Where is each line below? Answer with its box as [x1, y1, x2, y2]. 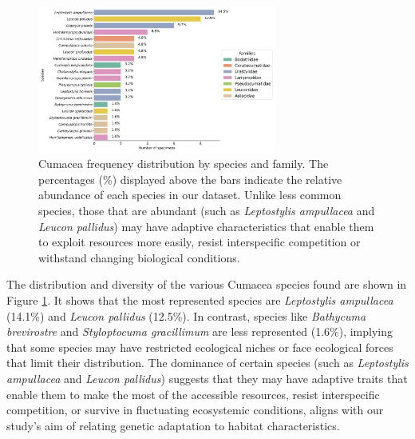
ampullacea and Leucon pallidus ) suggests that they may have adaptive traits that [6, 369, 408, 386]
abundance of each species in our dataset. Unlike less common [38, 186, 342, 203]
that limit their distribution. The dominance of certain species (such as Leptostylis [6, 354, 409, 371]
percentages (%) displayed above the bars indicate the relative [38, 170, 342, 187]
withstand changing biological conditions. [38, 249, 240, 265]
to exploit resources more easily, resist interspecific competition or [38, 233, 361, 250]
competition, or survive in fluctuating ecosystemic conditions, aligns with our [6, 401, 384, 418]
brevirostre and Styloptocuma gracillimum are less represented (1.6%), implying [6, 323, 393, 340]
